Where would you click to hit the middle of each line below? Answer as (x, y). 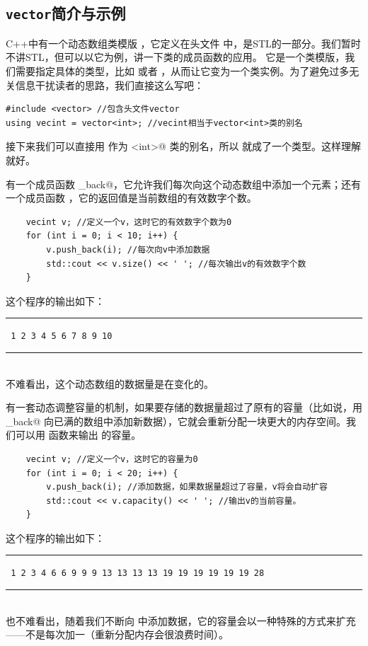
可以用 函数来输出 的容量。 (78, 435)
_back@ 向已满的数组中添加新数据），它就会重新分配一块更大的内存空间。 (176, 421)
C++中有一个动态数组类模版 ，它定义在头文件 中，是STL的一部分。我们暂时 (183, 43)
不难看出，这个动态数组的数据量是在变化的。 (110, 383)
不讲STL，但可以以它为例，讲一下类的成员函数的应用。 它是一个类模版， (176, 57)
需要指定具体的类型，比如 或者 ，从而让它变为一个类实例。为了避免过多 (182, 70)
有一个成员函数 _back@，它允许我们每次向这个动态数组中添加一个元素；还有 (184, 184)
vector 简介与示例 (66, 13)
